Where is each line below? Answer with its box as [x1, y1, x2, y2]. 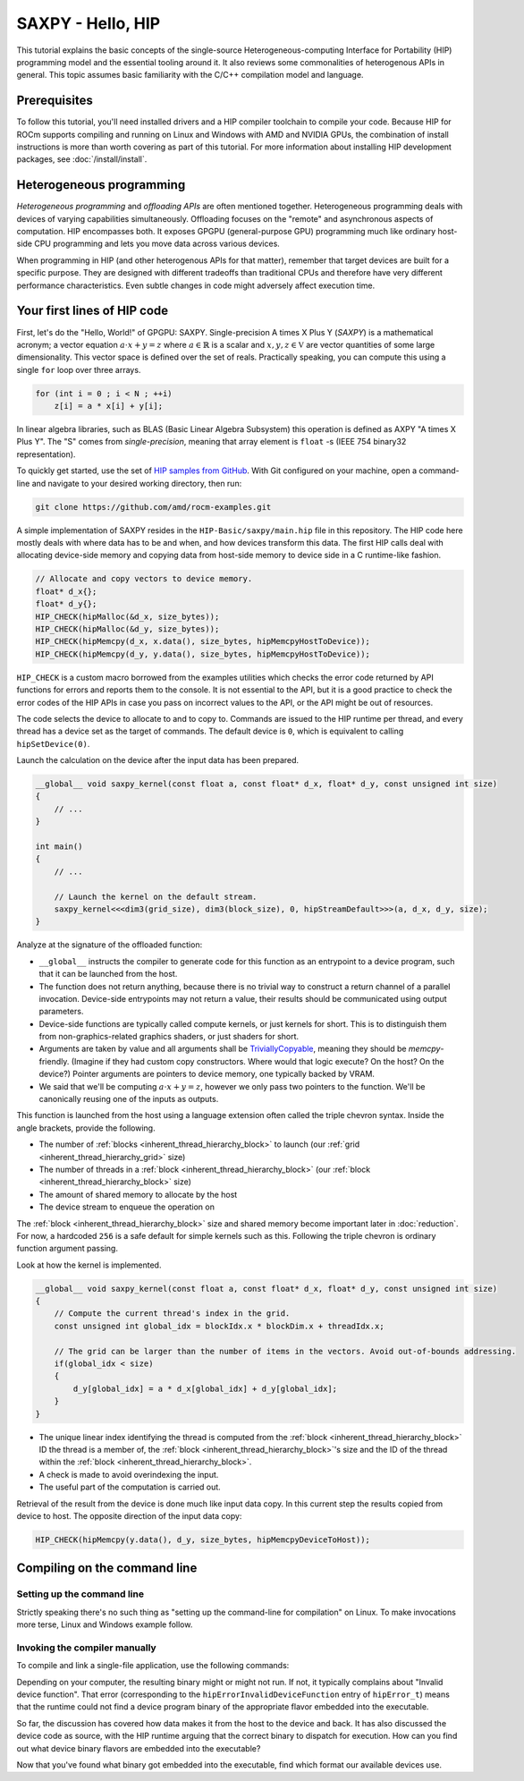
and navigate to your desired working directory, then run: [31, 478, 242, 488]
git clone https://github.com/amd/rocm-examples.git [35, 502, 272, 512]
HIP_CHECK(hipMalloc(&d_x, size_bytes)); [35, 611, 220, 622]
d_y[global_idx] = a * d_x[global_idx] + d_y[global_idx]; [72, 1383, 338, 1394]
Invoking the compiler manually [16, 1641, 156, 1654]
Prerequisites [16, 93, 93, 108]
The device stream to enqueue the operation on [38, 1201, 215, 1212]
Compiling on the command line [16, 1561, 198, 1576]
